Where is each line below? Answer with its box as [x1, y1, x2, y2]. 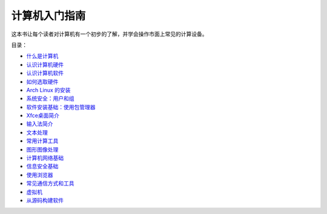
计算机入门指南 [11, 9, 86, 22]
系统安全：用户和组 [26, 95, 74, 102]
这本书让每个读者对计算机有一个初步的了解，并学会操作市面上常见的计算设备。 [11, 30, 208, 38]
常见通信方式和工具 [26, 179, 74, 187]
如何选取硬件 [26, 78, 59, 85]
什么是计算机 [26, 52, 59, 60]
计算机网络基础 [26, 155, 64, 162]
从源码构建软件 [26, 196, 64, 204]
